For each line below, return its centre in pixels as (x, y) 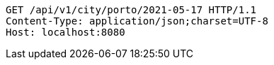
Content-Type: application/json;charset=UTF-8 (137, 21)
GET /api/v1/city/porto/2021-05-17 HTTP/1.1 (131, 10)
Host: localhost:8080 (65, 32)
